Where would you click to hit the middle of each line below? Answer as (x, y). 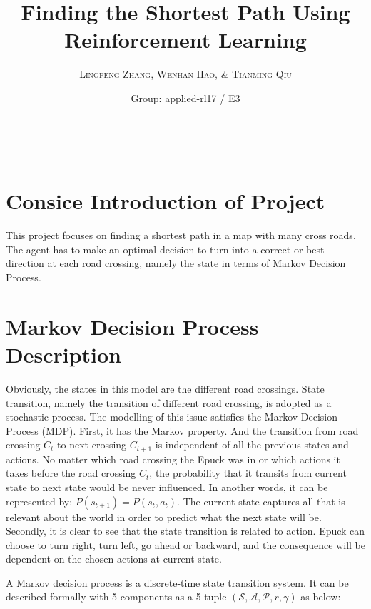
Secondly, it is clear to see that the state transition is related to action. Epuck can (185, 531)
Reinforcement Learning (185, 40)
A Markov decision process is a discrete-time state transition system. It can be (177, 582)
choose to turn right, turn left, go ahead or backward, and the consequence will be (185, 544)
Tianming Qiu (262, 74)
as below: (321, 597)
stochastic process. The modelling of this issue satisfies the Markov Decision (172, 417)
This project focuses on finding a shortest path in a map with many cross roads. (181, 235)
